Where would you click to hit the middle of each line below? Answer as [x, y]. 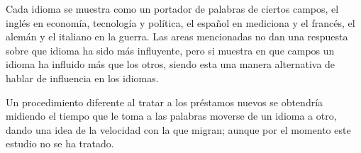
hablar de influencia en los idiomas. [82, 78]
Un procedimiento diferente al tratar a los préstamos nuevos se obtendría [165, 102]
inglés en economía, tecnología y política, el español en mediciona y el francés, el [180, 22]
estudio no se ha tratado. [60, 143]
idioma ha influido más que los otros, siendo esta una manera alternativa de [171, 64]
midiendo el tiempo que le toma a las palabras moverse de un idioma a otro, [171, 116]
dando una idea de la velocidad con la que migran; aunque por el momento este [178, 129]
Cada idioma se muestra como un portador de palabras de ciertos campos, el [172, 8]
